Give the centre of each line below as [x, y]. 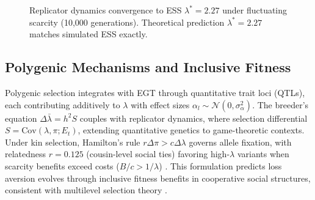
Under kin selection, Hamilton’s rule [73, 142]
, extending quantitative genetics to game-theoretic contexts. [191, 130]
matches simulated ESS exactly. [89, 34]
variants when [263, 154]
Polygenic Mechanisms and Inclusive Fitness [148, 67]
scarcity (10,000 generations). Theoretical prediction [127, 22]
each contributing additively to [63, 104]
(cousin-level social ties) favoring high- [158, 154]
